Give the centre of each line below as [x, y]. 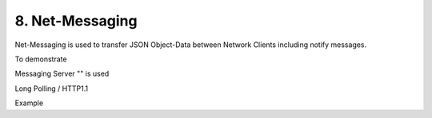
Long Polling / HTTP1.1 [51, 88]
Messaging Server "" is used [62, 74]
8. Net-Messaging [76, 21]
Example [29, 103]
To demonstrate [41, 59]
